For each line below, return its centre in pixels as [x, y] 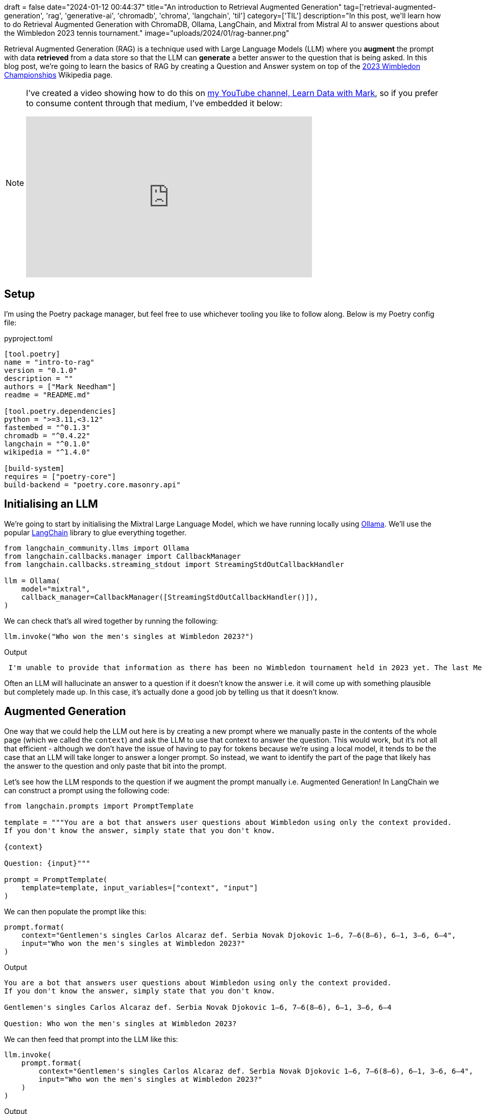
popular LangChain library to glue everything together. [95, 532]
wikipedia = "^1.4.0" [47, 452]
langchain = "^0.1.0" [47, 444]
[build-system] [34, 468]
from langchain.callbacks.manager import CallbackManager [123, 556]
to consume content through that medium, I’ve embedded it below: [154, 103]
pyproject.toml [28, 338]
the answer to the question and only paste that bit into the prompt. [115, 766]
